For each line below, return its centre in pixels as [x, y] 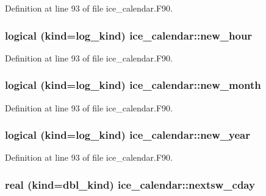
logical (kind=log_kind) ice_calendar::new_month [133, 85]
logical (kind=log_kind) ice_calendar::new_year [128, 135]
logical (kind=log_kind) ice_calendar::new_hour [129, 35]
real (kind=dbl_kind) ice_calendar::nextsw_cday [130, 184]
